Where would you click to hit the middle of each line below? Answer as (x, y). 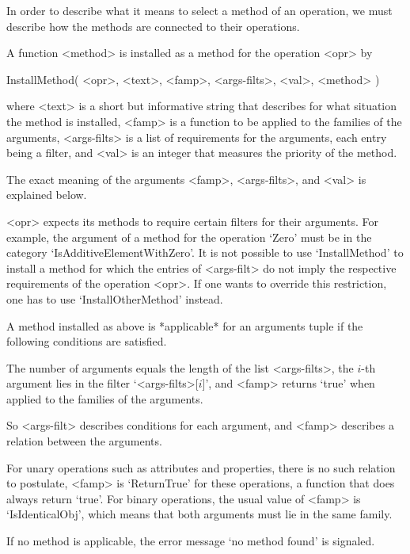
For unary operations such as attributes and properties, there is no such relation (201, 467)
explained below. (47, 195)
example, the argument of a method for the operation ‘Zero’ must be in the (189, 237)
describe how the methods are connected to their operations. (153, 26)
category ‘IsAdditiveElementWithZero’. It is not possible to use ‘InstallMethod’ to (205, 252)
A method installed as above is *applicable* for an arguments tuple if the (185, 325)
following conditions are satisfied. (87, 341)
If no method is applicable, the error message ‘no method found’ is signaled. (191, 541)
